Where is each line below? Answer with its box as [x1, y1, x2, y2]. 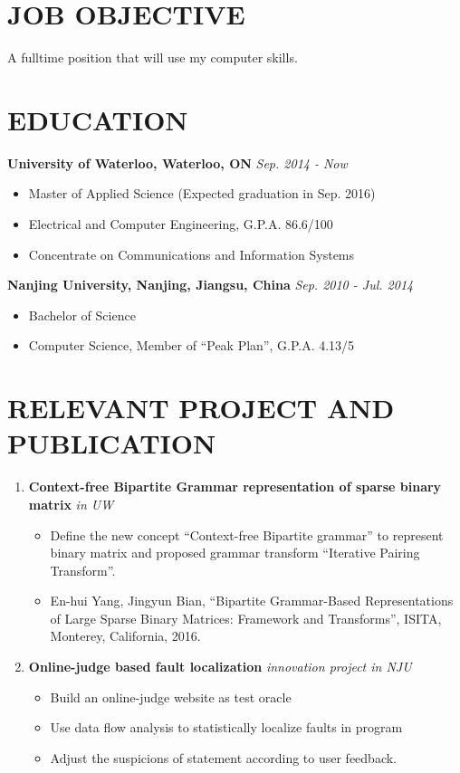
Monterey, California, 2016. [50, 626, 201, 645]
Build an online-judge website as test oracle [50, 687, 292, 706]
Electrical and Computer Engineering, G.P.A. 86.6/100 [28, 215, 333, 234]
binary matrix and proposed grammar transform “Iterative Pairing [50, 543, 420, 562]
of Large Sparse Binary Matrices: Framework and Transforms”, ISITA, [50, 608, 442, 627]
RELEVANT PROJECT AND [7, 389, 395, 426]
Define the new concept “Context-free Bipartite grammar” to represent [50, 525, 444, 544]
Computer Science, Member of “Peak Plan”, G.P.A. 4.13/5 [28, 336, 355, 355]
